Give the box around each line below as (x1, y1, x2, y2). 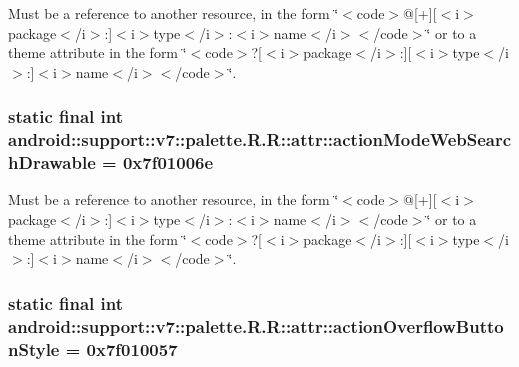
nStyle (8, 336, 60, 361)
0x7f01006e (122, 150, 214, 175)
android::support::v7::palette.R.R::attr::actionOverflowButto (8, 313, 504, 338)
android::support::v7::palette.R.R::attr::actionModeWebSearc (8, 127, 512, 152)
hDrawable (8, 150, 96, 175)
